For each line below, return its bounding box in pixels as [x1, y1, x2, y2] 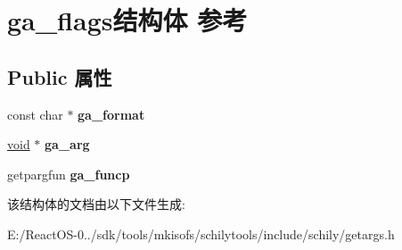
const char [7, 104, 63, 123]
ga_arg [45, 135, 90, 154]
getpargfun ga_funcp [7, 164, 130, 183]
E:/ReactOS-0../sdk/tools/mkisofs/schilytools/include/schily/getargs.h [7, 224, 395, 243]
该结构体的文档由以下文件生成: [7, 195, 185, 213]
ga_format [78, 104, 145, 123]
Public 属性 [7, 62, 112, 90]
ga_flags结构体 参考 [7, 2, 248, 38]
